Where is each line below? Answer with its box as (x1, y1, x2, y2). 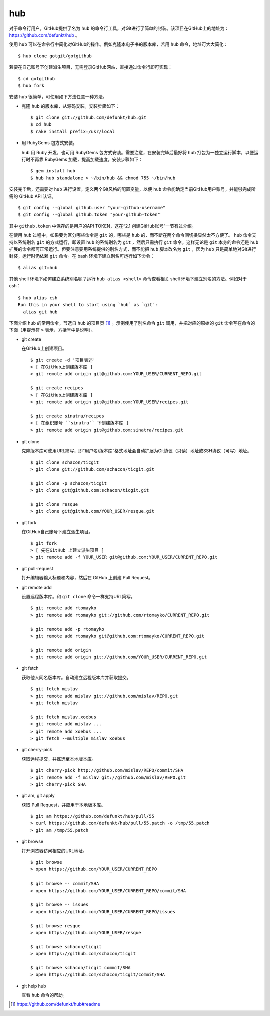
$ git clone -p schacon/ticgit (30, 480, 107, 486)
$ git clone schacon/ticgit (30, 459, 99, 465)
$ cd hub (30, 122, 52, 127)
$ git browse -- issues (30, 902, 89, 908)
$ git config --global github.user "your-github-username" (18, 205, 166, 210)
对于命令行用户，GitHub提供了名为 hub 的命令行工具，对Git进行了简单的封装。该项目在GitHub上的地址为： (9, 25, 229, 31)
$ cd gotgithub (18, 76, 55, 81)
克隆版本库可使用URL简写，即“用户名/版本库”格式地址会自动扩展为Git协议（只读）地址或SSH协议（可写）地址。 (21, 448, 252, 454)
